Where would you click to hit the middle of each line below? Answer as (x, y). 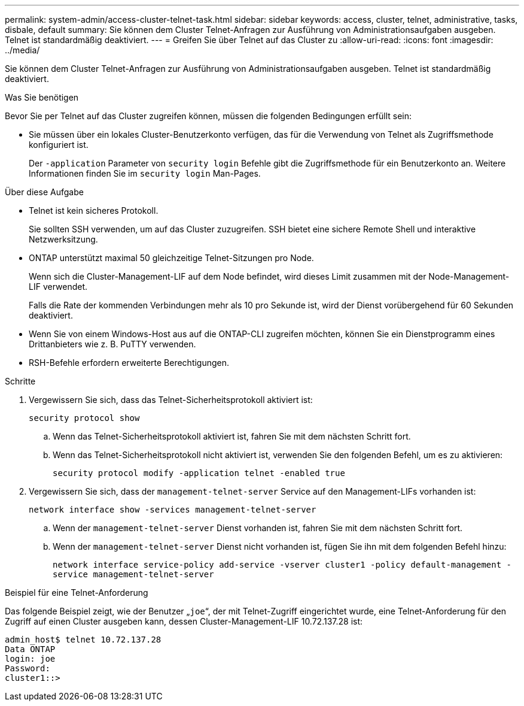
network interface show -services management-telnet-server (173, 510)
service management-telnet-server (133, 574)
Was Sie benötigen (42, 97)
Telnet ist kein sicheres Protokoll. (94, 210)
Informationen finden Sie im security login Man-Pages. (145, 173)
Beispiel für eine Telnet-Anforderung (77, 593)
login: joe (30, 659)
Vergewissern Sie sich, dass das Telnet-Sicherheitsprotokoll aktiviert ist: (171, 400)
